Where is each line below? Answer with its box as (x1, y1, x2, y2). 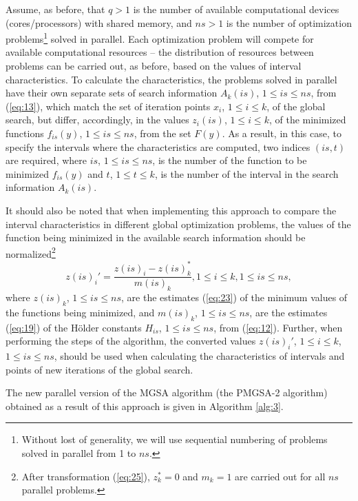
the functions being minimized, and (6, 305, 155, 319)
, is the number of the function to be (152, 153, 307, 167)
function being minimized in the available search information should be (6, 230, 306, 245)
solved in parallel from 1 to (21, 446, 136, 460)
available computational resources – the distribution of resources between (6, 45, 314, 59)
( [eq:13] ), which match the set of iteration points (6, 99, 211, 113)
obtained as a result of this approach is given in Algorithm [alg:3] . (6, 398, 284, 413)
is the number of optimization (226, 15, 352, 30)
